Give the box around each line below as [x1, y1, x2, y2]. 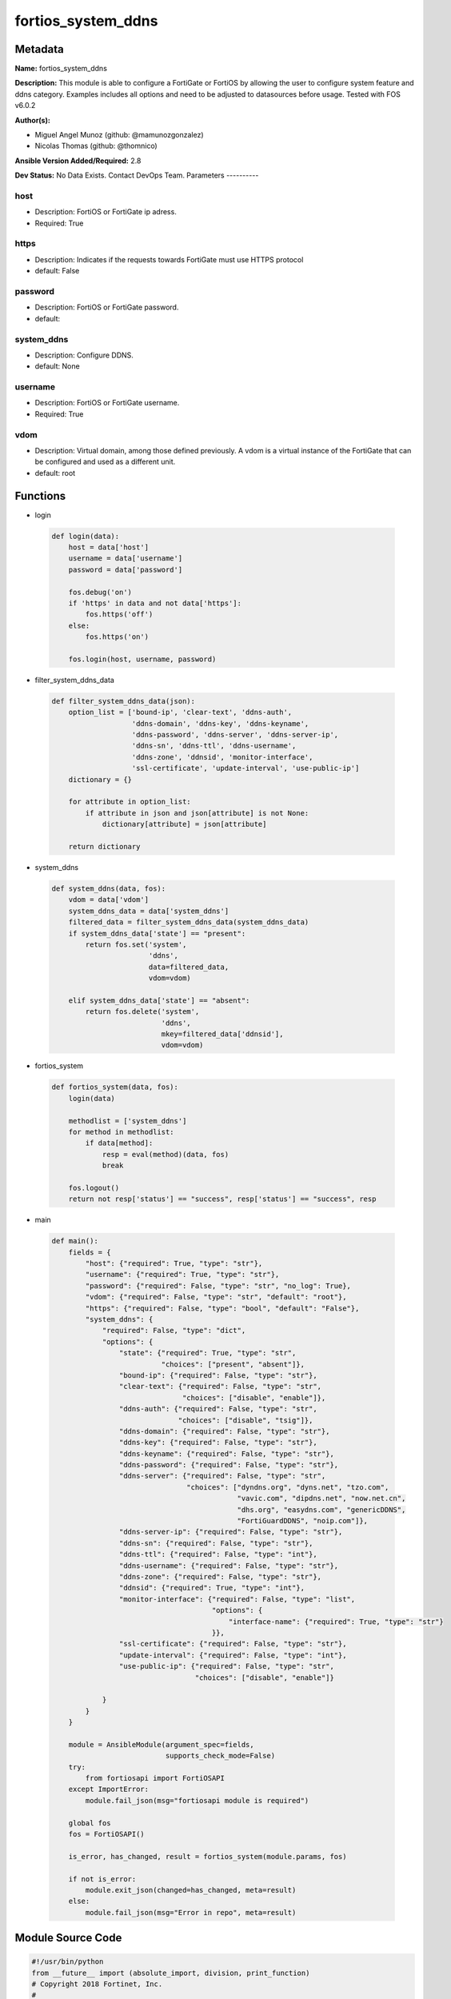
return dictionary [68, 842, 141, 851]
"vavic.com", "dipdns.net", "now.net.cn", [237, 1494, 406, 1503]
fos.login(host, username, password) [68, 654, 217, 664]
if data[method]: [85, 1139, 154, 1147]
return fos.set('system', [85, 940, 187, 949]
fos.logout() [68, 1183, 120, 1192]
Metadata [14, 42, 64, 56]
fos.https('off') [85, 610, 154, 619]
